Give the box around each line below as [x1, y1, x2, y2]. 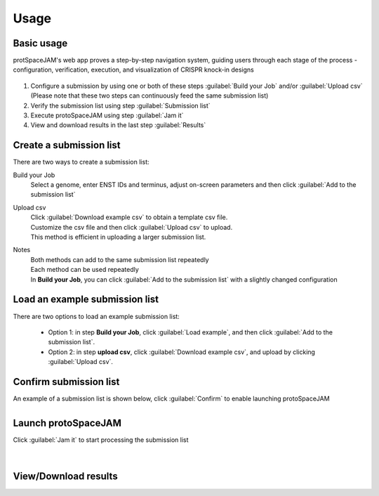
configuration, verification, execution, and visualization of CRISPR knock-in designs [13, 65, 254, 74]
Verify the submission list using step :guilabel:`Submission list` [30, 101, 211, 110]
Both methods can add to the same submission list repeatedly [30, 255, 210, 263]
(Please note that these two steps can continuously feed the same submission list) [30, 91, 269, 100]
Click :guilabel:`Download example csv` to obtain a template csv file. [30, 213, 228, 221]
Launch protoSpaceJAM [13, 417, 122, 429]
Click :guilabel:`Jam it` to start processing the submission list [13, 436, 189, 444]
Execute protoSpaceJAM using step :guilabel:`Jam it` [30, 111, 184, 119]
